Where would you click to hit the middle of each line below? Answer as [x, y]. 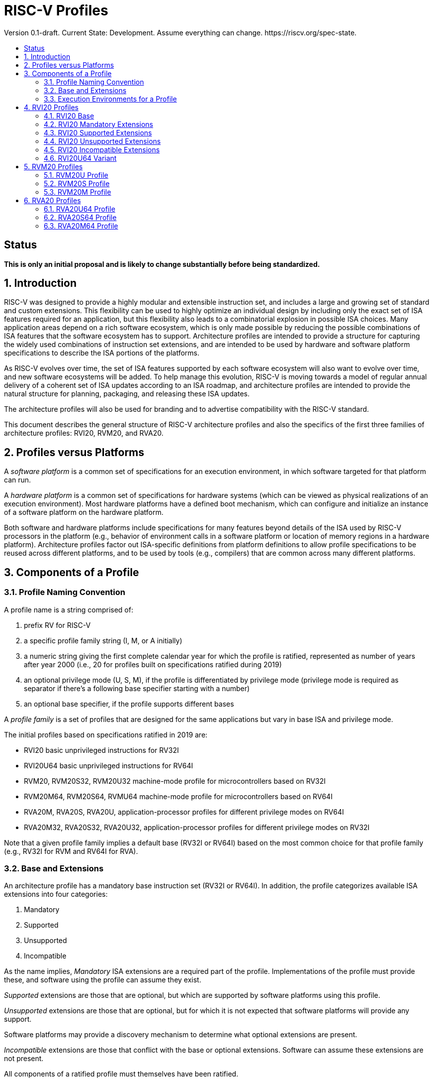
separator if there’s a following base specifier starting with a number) [137, 688]
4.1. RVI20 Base [69, 116]
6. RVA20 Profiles [52, 200]
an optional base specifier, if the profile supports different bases [129, 704]
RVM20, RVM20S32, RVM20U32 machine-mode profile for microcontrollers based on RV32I [175, 781]
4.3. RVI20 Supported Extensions [98, 132]
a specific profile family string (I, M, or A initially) [103, 640]
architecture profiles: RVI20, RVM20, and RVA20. [84, 433]
